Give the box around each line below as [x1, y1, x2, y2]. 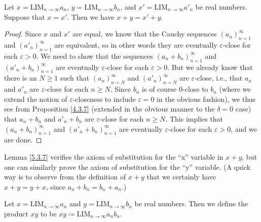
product [4, 208, 28, 218]
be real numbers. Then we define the [134, 198, 248, 209]
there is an [4, 72, 37, 83]
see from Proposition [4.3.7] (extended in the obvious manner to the [4, 103, 215, 114]
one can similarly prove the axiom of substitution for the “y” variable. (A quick [4, 161, 251, 172]
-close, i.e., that [195, 72, 243, 83]
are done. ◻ [4, 134, 42, 145]
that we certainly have [146, 171, 216, 182]
